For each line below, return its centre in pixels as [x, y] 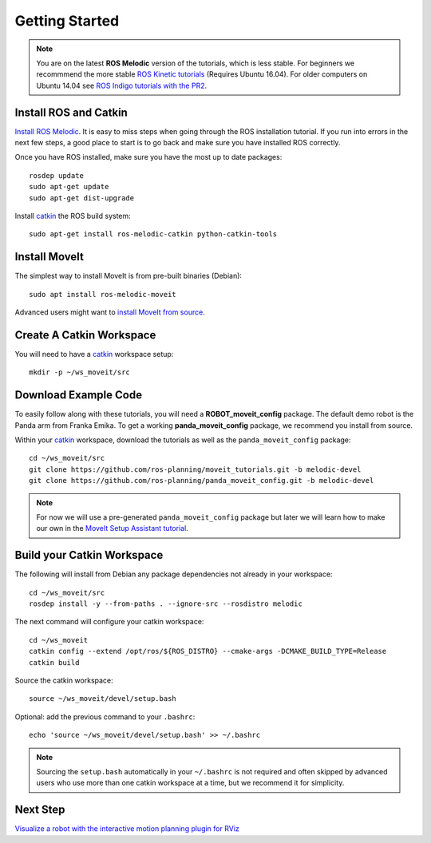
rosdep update [56, 175]
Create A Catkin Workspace [85, 335]
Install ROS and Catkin [71, 112]
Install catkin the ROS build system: [73, 216]
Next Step [40, 810]
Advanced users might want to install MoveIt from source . [110, 312]
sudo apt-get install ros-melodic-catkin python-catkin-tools [153, 234]
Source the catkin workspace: [64, 681]
